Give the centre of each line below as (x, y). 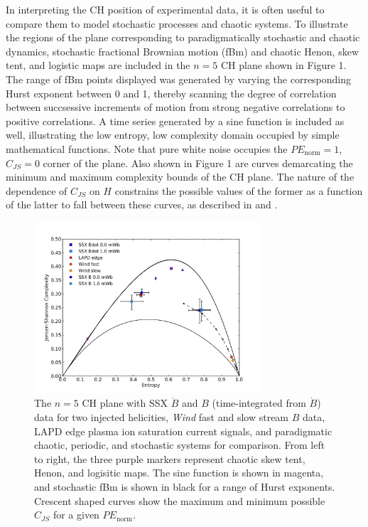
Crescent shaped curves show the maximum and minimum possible (180, 500)
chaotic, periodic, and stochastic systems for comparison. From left (180, 445)
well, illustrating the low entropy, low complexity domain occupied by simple (173, 135)
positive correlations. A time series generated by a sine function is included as (175, 121)
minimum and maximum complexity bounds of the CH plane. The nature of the (180, 177)
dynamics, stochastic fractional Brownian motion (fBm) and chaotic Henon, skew (182, 51)
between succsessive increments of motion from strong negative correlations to (175, 107)
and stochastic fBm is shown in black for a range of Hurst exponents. (185, 486)
